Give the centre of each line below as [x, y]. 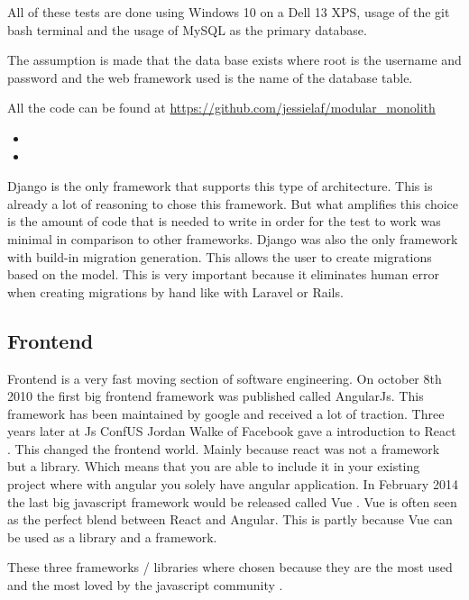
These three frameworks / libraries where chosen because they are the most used [230, 567]
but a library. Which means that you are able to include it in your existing [214, 466]
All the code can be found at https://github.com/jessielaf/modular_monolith [221, 108]
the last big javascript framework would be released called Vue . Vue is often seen [232, 501]
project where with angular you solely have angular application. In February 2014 [233, 484]
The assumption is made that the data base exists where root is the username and [234, 60]
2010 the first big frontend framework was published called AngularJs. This [216, 396]
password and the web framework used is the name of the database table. [210, 77]
